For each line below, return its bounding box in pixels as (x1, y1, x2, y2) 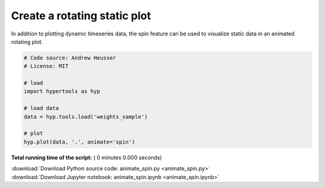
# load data (23, 105, 60, 112)
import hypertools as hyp (23, 88, 101, 95)
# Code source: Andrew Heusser (23, 54, 117, 61)
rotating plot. (11, 38, 43, 45)
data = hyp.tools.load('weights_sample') (23, 113, 148, 120)
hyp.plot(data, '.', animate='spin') (23, 138, 135, 145)
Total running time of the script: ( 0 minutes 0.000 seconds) (11, 154, 162, 161)
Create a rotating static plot (11, 9, 151, 22)
